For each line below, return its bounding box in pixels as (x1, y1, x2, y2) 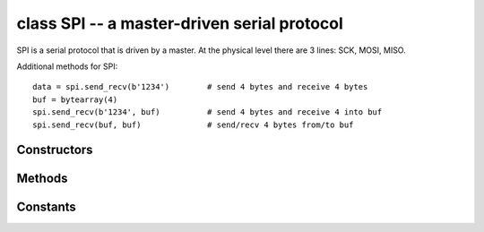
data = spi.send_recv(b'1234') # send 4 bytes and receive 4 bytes (32, 82, 368, 92)
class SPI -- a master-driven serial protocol (16, 13, 344, 33)
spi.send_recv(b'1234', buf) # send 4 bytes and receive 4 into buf (32, 107, 383, 117)
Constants (16, 200, 76, 215)
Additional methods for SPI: (16, 61, 118, 72)
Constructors (16, 142, 93, 158)
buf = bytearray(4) (32, 94, 118, 105)
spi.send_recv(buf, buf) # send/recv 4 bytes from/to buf (32, 119, 354, 130)
